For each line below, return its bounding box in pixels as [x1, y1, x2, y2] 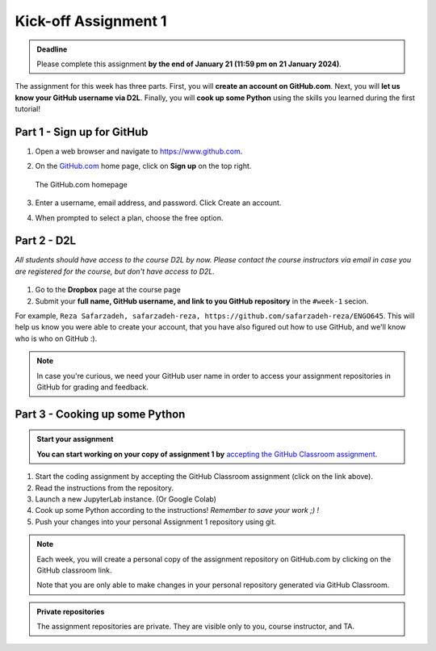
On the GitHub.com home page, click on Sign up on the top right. [35, 162, 252, 171]
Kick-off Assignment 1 [15, 12, 167, 30]
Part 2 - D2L [15, 234, 77, 248]
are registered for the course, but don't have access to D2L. [15, 267, 216, 276]
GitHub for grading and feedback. [36, 382, 149, 392]
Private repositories [36, 607, 105, 616]
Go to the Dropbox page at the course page [35, 285, 181, 295]
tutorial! [15, 104, 40, 114]
